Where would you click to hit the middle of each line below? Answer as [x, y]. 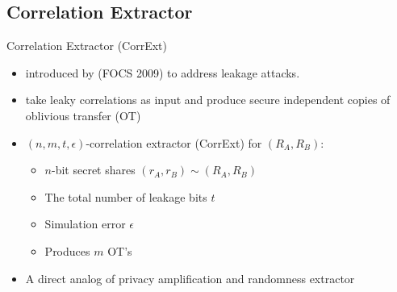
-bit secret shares [94, 170]
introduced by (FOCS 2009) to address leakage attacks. [163, 72]
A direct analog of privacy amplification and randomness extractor [190, 278]
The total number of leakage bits [126, 196]
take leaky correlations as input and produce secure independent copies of [208, 100]
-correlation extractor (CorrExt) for [174, 142]
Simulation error [85, 224]
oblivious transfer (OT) [83, 115]
